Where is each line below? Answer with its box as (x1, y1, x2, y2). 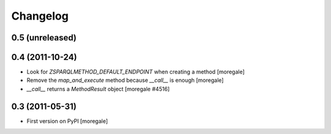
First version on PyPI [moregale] (26, 117, 108, 125)
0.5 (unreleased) (11, 32, 77, 43)
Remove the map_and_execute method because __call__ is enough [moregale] (26, 76, 224, 84)
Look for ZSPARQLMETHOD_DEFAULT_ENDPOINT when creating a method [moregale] (26, 68, 245, 76)
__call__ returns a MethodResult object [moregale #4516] (26, 85, 170, 92)
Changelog (11, 9, 69, 23)
